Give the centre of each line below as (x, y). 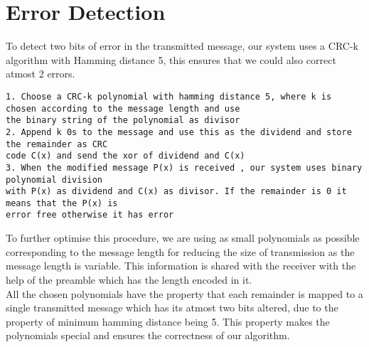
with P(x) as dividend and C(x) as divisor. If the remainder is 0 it (176, 192)
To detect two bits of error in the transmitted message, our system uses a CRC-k (182, 46)
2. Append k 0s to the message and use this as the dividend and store (179, 132)
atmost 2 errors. (41, 74)
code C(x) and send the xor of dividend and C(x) (125, 156)
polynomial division (54, 180)
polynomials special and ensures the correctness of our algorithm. (148, 335)
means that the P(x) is (62, 203)
